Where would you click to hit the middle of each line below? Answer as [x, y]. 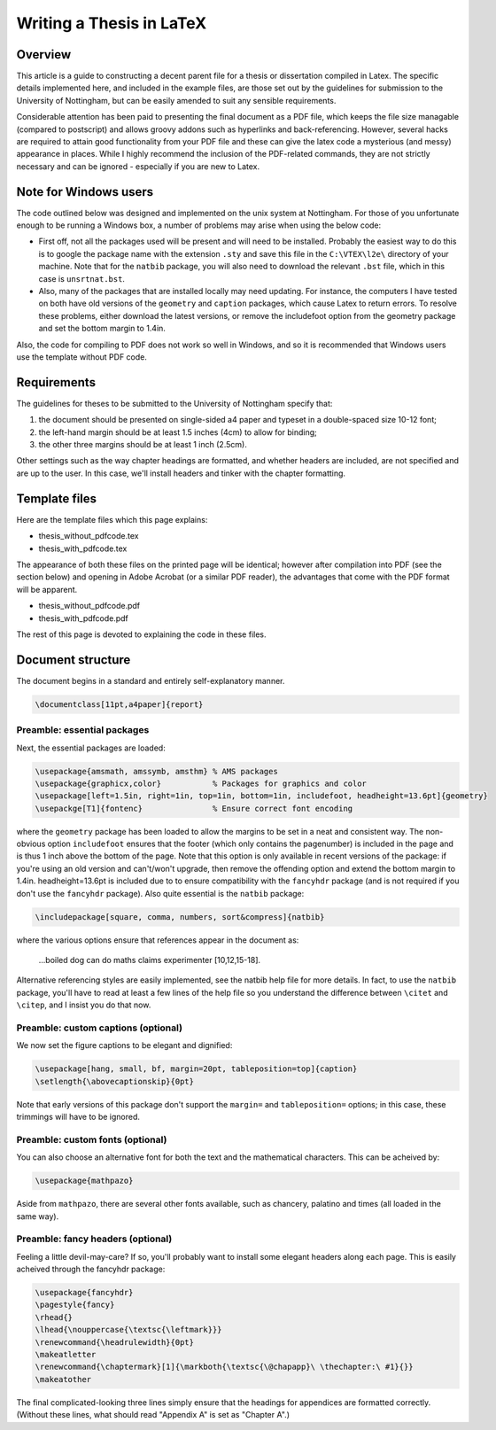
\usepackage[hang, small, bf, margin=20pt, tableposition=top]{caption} [196, 1069]
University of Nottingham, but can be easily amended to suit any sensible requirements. [176, 100]
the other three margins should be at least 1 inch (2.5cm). [143, 445]
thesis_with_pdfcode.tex [83, 548]
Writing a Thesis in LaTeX [112, 23]
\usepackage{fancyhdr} [84, 1293]
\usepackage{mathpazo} [84, 1181]
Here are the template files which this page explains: [112, 519]
